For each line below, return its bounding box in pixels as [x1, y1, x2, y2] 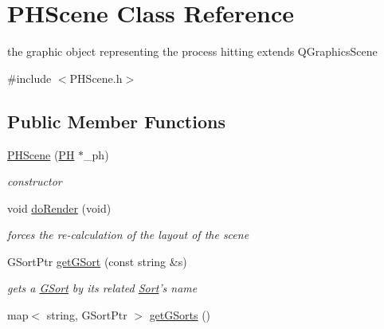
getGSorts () [149, 307, 211, 323]
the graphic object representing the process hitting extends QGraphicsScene [7, 43, 378, 60]
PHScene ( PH [7, 146, 75, 163]
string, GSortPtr [46, 307, 127, 323]
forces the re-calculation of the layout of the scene [7, 226, 249, 243]
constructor [7, 173, 62, 190]
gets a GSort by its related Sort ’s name [7, 280, 198, 296]
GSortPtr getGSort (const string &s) [7, 253, 187, 269]
